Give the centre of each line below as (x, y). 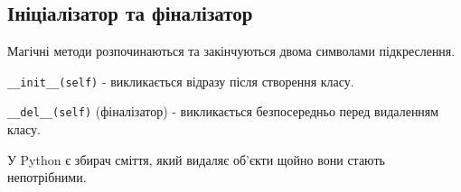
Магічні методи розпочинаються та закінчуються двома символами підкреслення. (231, 51)
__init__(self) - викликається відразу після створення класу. (181, 81)
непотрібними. (47, 177)
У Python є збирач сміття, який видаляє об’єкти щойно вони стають (196, 159)
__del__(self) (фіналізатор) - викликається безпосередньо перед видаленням (223, 111)
